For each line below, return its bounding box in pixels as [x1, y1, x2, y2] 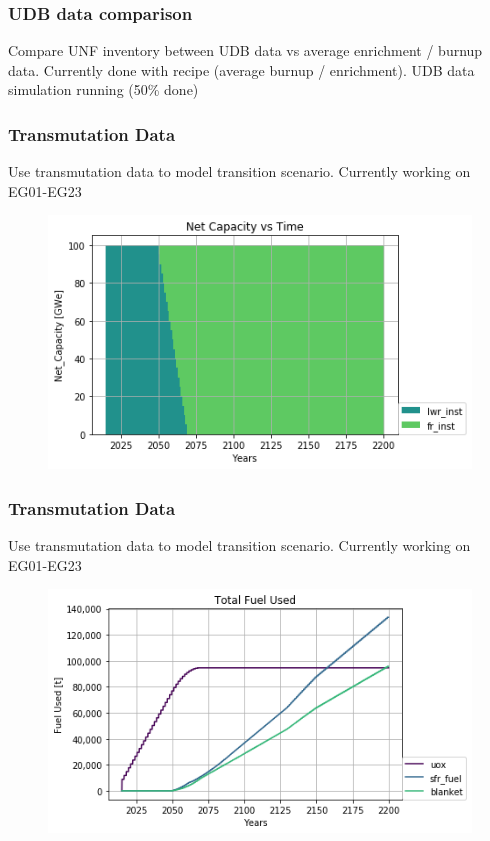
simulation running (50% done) [8, 79, 199, 100]
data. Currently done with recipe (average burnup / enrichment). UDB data [8, 59, 475, 80]
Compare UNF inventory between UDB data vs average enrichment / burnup [8, 40, 483, 61]
